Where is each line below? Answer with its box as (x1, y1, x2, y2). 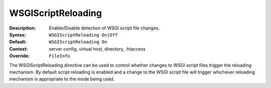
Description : (9, 25, 36, 31)
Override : (9, 53, 30, 59)
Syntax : (9, 31, 26, 37)
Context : (9, 45, 28, 52)
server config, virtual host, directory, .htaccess (49, 45, 146, 52)
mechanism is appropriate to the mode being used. (9, 76, 115, 82)
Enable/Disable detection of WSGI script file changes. (49, 25, 160, 31)
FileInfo (49, 53, 70, 59)
